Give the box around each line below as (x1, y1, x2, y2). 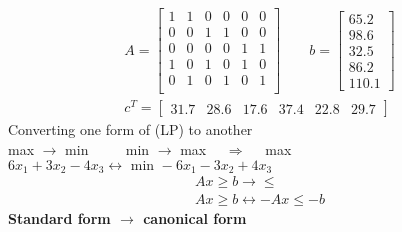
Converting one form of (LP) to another (8, 119, 253, 140)
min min (65, 138, 150, 159)
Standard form (8, 208, 111, 229)
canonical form (143, 208, 247, 229)
